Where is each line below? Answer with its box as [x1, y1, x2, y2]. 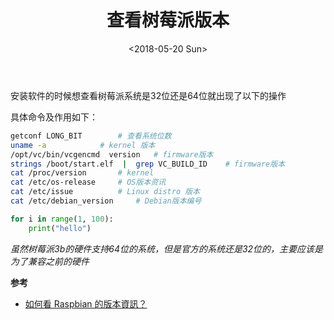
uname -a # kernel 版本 [10, 140, 156, 150]
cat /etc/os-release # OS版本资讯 [10, 177, 167, 188]
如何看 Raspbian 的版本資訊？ [24, 297, 148, 310]
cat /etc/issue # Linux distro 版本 [10, 187, 200, 197]
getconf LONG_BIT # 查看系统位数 [10, 131, 172, 141]
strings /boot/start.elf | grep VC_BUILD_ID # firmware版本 [10, 159, 286, 169]
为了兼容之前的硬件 [10, 255, 90, 267]
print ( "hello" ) [28, 223, 92, 233]
